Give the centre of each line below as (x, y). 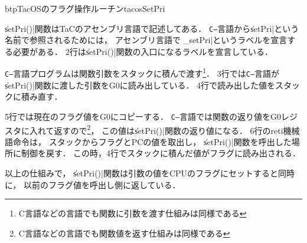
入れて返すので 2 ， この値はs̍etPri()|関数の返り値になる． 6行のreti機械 (164, 129)
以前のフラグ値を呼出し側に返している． (102, 184)
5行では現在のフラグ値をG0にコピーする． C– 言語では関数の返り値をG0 (143, 116)
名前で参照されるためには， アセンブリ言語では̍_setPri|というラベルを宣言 (146, 40)
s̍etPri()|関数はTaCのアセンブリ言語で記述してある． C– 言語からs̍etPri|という (152, 28)
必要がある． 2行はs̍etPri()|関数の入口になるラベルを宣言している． (143, 51)
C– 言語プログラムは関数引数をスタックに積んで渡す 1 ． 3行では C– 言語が (142, 73)
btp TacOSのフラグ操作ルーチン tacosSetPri (85, 8)
